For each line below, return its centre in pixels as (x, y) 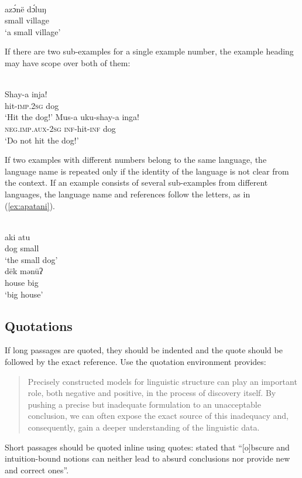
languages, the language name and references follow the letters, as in (128, 194)
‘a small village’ (33, 31)
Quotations (39, 325)
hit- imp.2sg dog (32, 105)
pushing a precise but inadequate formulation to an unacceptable (144, 404)
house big (22, 283)
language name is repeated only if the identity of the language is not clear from (147, 171)
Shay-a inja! (26, 94)
